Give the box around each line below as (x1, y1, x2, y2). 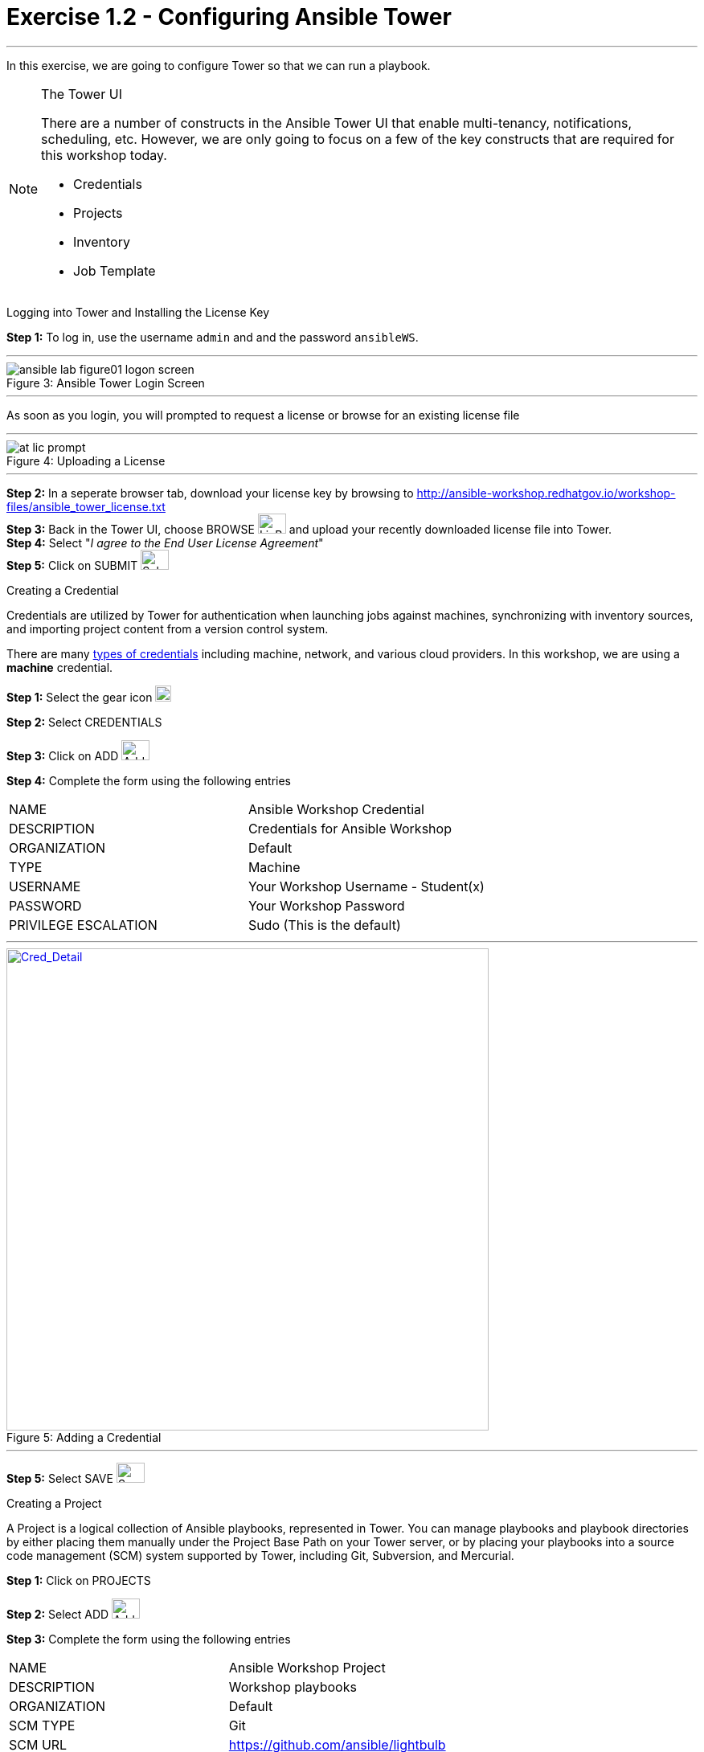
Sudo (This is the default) (248, 916, 401, 933)
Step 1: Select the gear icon (6, 690, 153, 704)
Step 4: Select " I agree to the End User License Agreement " (6, 535, 324, 550)
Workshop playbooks (228, 1678, 357, 1695)
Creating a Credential (6, 583, 119, 597)
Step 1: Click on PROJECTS (6, 1573, 151, 1587)
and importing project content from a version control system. (6, 621, 329, 636)
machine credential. (6, 660, 113, 674)
